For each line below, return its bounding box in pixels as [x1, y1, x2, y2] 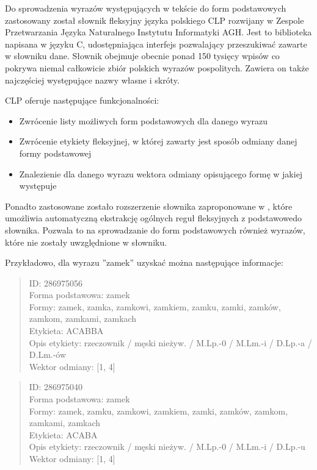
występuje [19, 179, 57, 192]
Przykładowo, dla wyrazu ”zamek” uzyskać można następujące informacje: [5, 256, 283, 269]
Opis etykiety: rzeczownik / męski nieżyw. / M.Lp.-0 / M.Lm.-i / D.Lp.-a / [29, 336, 312, 349]
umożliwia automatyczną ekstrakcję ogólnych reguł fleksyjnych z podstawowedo [5, 212, 302, 224]
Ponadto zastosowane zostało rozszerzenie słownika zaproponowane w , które [5, 199, 293, 212]
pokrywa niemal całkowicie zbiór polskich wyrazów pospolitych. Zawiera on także [5, 61, 309, 74]
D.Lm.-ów [29, 348, 67, 361]
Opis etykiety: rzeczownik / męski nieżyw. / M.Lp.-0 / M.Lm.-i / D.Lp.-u [29, 440, 305, 453]
